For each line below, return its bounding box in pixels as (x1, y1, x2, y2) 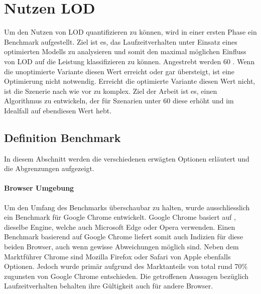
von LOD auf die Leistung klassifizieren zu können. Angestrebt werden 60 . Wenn (4, 56, 255, 66)
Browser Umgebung (4, 183, 74, 193)
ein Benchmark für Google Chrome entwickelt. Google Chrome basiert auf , (4, 212, 236, 222)
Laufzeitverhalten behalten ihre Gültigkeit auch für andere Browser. (4, 280, 213, 291)
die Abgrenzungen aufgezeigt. (4, 163, 94, 174)
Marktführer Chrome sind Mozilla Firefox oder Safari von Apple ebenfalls (4, 251, 231, 261)
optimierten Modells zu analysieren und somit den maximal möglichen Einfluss (4, 46, 246, 57)
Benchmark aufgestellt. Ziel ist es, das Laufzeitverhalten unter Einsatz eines (4, 36, 237, 47)
